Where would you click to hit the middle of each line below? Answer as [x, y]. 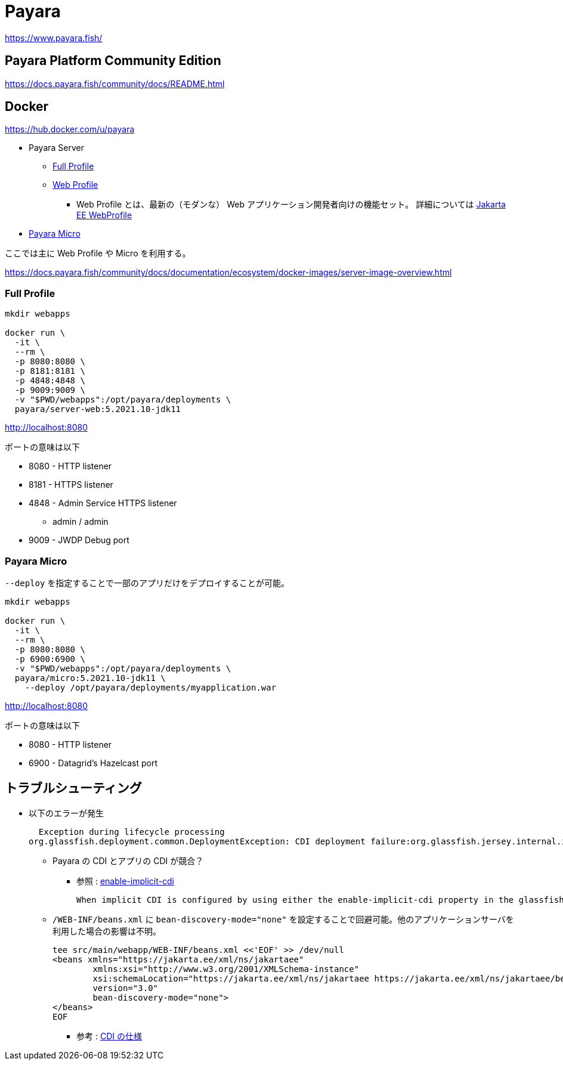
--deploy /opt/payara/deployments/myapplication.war [151, 687]
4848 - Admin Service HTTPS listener [103, 503]
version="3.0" [126, 988]
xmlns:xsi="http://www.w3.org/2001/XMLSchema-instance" [226, 969]
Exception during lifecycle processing [132, 832]
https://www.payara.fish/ [54, 38]
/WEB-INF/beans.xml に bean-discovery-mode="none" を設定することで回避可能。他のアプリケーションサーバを [283, 919]
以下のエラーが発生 [66, 813]
